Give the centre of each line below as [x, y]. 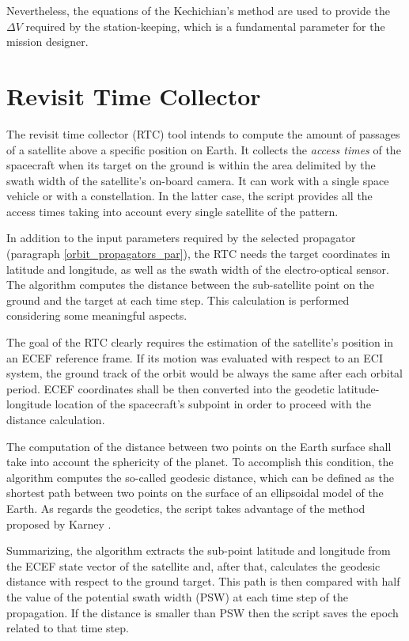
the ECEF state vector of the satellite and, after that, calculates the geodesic [193, 565]
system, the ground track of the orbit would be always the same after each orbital [204, 373]
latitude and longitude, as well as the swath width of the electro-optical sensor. [198, 269]
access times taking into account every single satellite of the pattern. [172, 211]
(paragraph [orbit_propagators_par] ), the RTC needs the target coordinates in [199, 254]
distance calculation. [56, 419]
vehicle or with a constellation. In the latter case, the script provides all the [189, 196]
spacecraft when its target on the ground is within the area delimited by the [191, 165]
